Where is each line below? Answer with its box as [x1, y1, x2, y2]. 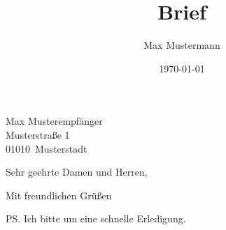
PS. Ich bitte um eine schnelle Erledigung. [6, 211, 186, 226]
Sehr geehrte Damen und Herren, [6, 164, 148, 179]
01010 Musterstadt [6, 141, 87, 155]
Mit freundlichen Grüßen [6, 187, 112, 202]
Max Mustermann [143, 38, 220, 52]
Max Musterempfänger [6, 114, 103, 128]
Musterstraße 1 [6, 127, 70, 141]
